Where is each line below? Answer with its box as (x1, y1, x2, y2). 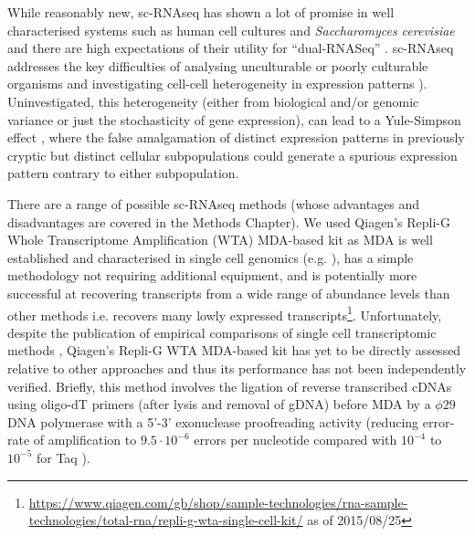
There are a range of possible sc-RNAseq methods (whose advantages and (7, 194, 420, 213)
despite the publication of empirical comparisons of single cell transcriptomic (7, 322, 437, 342)
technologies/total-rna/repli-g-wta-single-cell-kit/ (28, 510, 303, 530)
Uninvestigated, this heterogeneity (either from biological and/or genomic (7, 91, 419, 110)
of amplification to (33, 430, 137, 449)
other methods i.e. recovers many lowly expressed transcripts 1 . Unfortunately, (7, 302, 442, 324)
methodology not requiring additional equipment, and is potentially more (7, 266, 417, 285)
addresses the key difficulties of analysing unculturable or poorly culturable (7, 56, 428, 75)
